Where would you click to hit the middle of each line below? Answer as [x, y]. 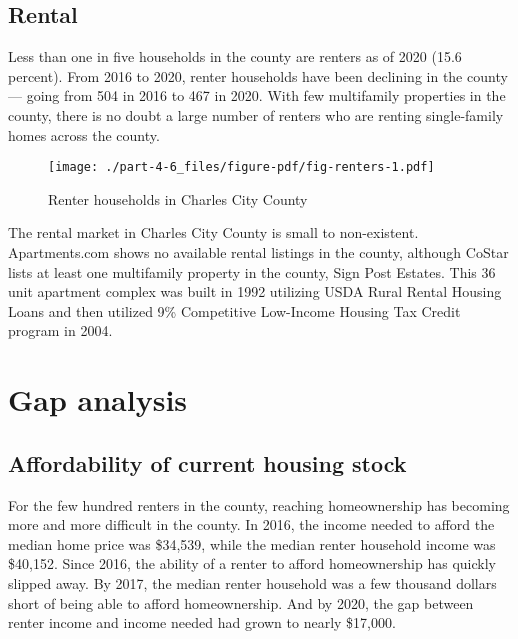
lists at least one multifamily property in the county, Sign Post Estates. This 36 [252, 271]
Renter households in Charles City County [178, 198]
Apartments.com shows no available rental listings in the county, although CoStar [258, 252]
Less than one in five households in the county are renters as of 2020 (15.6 [235, 56]
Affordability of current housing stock [207, 462]
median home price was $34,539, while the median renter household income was [252, 543]
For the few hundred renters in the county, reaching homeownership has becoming [259, 504]
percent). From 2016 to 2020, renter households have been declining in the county [258, 75]
